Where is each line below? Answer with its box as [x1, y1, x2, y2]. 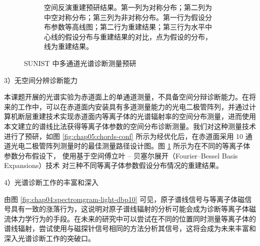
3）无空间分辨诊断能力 [4, 74, 77, 85]
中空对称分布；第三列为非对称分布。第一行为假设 [44, 11, 205, 22]
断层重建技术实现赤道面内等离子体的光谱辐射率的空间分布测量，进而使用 [17, 111, 256, 121]
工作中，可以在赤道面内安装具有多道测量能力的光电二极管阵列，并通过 [17, 101, 249, 111]
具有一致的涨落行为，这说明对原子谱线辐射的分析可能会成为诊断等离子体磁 [10, 203, 256, 214]
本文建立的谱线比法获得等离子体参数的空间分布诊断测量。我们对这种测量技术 [4, 120, 256, 131]
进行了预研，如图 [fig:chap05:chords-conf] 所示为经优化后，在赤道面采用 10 [4, 130, 243, 141]
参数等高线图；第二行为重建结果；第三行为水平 [50, 21, 205, 32]
